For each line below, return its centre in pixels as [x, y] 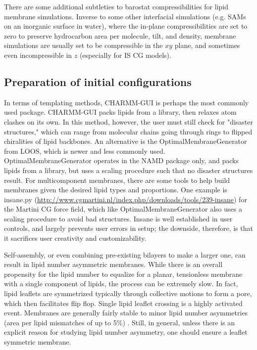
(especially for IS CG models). [125, 55]
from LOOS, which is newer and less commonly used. [85, 151]
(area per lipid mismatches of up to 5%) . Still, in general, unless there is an [120, 322]
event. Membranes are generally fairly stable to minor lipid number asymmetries [126, 313]
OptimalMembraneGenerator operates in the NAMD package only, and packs [121, 160]
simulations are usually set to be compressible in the [83, 45]
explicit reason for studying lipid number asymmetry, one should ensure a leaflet [126, 332]
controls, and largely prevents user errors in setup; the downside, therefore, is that [128, 228]
